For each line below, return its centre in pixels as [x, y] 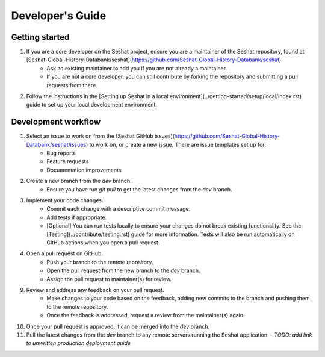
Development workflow [56, 122]
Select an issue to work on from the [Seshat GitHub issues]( [100, 136]
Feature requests [68, 161]
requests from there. [72, 85]
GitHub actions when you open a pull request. [103, 243]
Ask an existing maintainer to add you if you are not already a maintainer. [137, 68]
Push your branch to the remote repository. [100, 262]
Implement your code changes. [65, 200]
